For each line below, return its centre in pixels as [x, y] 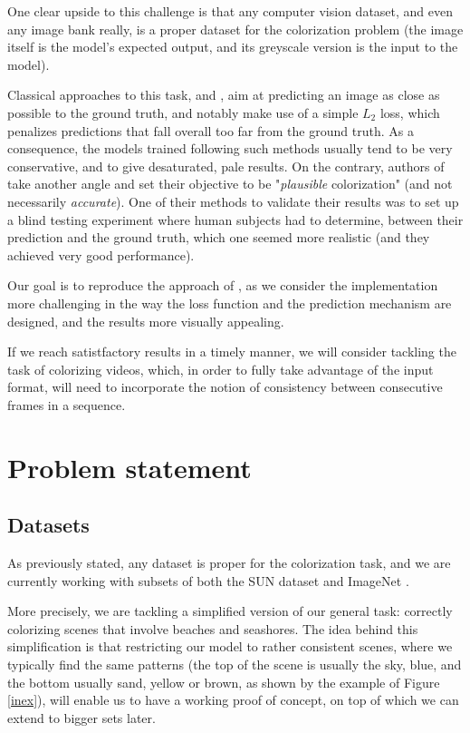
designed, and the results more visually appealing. [146, 321]
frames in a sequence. [67, 404]
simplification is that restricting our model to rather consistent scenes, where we [230, 646]
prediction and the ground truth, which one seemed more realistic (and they [219, 237]
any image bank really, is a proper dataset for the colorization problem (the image [235, 29]
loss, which [410, 112]
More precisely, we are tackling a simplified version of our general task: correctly [230, 611]
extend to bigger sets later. [82, 717]
